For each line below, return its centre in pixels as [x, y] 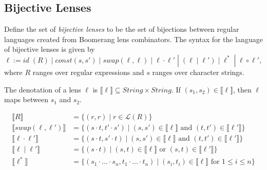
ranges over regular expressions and [88, 72]
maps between [26, 99]
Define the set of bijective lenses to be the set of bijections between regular [122, 29]
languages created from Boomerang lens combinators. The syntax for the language [133, 39]
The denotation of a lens [43, 89]
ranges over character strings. [198, 72]
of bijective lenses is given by [50, 49]
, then [242, 89]
